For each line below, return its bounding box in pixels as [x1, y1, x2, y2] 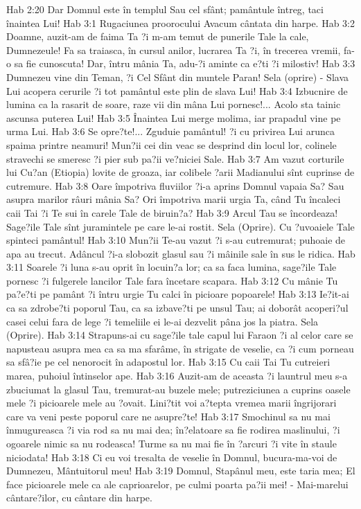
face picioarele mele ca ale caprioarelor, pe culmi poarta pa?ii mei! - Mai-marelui [6, 476, 349, 491]
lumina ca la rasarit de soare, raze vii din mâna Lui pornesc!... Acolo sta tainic [6, 97, 341, 111]
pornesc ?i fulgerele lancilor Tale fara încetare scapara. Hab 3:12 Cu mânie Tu [6, 273, 338, 287]
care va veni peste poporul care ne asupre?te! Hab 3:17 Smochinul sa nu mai [6, 409, 331, 423]
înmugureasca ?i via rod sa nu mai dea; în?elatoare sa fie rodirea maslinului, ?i [6, 422, 340, 437]
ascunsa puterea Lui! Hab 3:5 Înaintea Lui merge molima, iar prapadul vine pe [6, 110, 341, 125]
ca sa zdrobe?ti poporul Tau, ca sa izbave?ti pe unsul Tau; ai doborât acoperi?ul [6, 301, 349, 315]
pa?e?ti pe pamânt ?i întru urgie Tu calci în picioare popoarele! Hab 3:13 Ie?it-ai [6, 287, 349, 301]
